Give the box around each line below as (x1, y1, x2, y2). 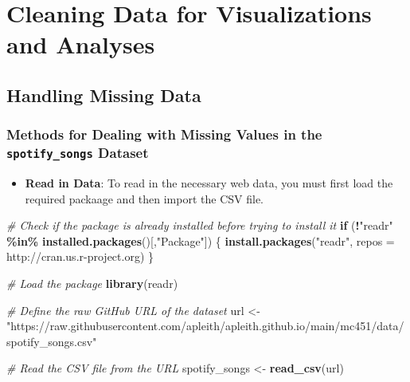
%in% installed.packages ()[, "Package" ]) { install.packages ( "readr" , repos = (6, 232, 395, 249)
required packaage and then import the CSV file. (25, 190, 264, 207)
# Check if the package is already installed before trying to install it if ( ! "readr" (6, 217, 393, 234)
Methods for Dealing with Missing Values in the (6, 124, 322, 144)
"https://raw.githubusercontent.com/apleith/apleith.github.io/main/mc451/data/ (6, 317, 404, 334)
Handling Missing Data (6, 82, 201, 107)
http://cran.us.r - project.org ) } (6, 248, 154, 265)
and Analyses (6, 28, 155, 61)
